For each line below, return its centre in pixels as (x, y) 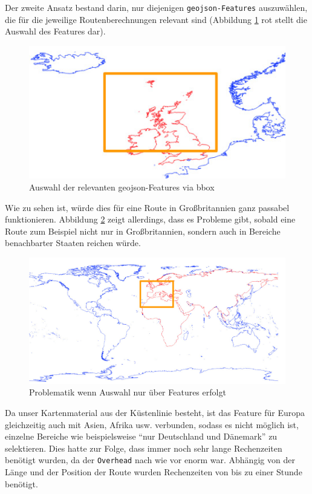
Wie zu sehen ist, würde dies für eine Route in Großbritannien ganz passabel (147, 207)
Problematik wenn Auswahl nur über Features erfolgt (128, 392)
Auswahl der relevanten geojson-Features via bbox (122, 187)
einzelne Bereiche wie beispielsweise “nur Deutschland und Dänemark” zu (141, 436)
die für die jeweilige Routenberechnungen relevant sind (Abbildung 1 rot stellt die (156, 19)
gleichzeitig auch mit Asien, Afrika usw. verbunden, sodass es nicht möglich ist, (152, 424)
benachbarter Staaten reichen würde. (73, 243)
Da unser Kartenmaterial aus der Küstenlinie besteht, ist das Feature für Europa (155, 412)
